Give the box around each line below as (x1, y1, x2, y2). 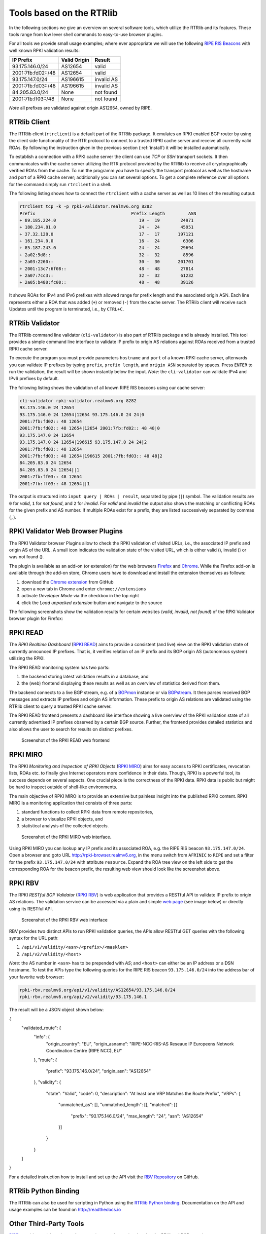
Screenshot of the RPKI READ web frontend (21, 737, 110, 743)
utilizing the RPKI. (9, 656, 45, 661)
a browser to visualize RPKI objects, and (21, 816, 103, 822)
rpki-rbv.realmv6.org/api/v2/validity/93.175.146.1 (19, 994, 147, 1000)
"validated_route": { (21, 1025, 62, 1031)
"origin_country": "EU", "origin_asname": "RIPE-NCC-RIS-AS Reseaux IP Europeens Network (46, 1041, 234, 1046)
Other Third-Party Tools (9, 1219, 84, 1228)
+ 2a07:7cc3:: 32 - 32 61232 (19, 273, 194, 278)
